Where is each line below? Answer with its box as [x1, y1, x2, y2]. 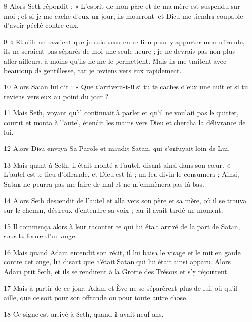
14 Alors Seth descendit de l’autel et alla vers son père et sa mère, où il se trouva [4, 195, 247, 205]
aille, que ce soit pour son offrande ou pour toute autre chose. [4, 292, 188, 302]
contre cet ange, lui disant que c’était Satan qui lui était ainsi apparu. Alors [4, 257, 231, 267]
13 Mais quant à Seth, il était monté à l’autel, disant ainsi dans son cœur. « [4, 159, 231, 170]
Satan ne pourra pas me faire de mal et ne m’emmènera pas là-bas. [4, 178, 205, 189]
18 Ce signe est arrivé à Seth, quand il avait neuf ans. [4, 308, 164, 319]
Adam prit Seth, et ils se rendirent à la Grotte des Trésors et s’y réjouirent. [4, 266, 229, 277]
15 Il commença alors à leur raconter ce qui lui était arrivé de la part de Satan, [4, 221, 240, 231]
